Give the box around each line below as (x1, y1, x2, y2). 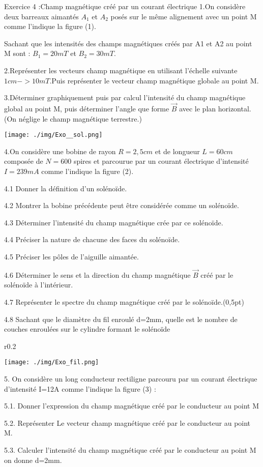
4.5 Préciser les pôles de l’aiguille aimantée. (4, 251, 139, 261)
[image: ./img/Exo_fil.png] (4, 359, 99, 366)
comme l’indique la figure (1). (4, 21, 96, 32)
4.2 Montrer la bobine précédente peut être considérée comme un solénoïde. (4, 200, 239, 211)
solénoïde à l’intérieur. (4, 279, 73, 290)
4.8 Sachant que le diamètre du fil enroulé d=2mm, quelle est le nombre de (4, 313, 238, 324)
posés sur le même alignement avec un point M (110, 11, 257, 21)
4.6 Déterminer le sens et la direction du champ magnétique (4, 269, 191, 280)
